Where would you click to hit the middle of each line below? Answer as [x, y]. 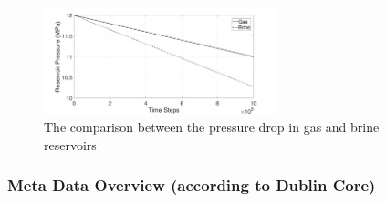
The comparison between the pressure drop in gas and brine [212, 127]
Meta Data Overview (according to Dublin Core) [192, 185]
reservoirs [70, 144]
